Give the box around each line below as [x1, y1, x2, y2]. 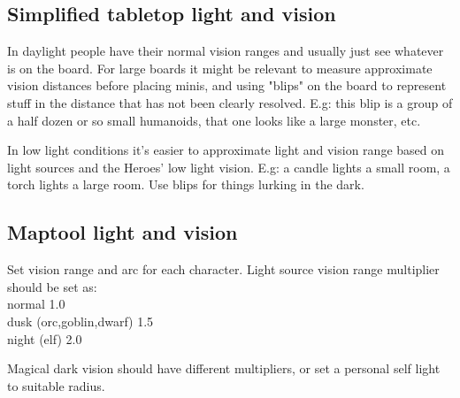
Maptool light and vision [7, 218, 238, 246]
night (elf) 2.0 [7, 329, 82, 348]
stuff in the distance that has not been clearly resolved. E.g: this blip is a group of [7, 93, 453, 111]
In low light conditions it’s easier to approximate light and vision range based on [7, 141, 445, 159]
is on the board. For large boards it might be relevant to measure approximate [7, 58, 433, 77]
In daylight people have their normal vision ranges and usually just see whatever [7, 42, 444, 60]
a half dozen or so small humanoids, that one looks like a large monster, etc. [7, 111, 421, 129]
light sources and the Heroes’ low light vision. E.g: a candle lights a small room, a [7, 157, 450, 176]
